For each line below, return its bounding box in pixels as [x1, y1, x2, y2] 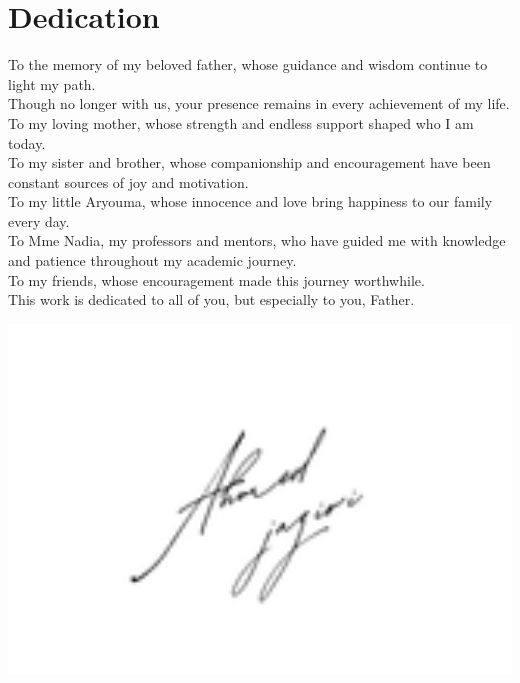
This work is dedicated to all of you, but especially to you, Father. [8, 289, 415, 310]
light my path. [8, 73, 96, 94]
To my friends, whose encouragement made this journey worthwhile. [8, 269, 425, 290]
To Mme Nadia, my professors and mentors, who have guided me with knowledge [8, 230, 506, 251]
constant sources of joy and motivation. [8, 171, 249, 192]
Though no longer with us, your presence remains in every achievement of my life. [8, 93, 510, 114]
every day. [8, 210, 70, 231]
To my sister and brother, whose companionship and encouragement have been [8, 152, 491, 173]
